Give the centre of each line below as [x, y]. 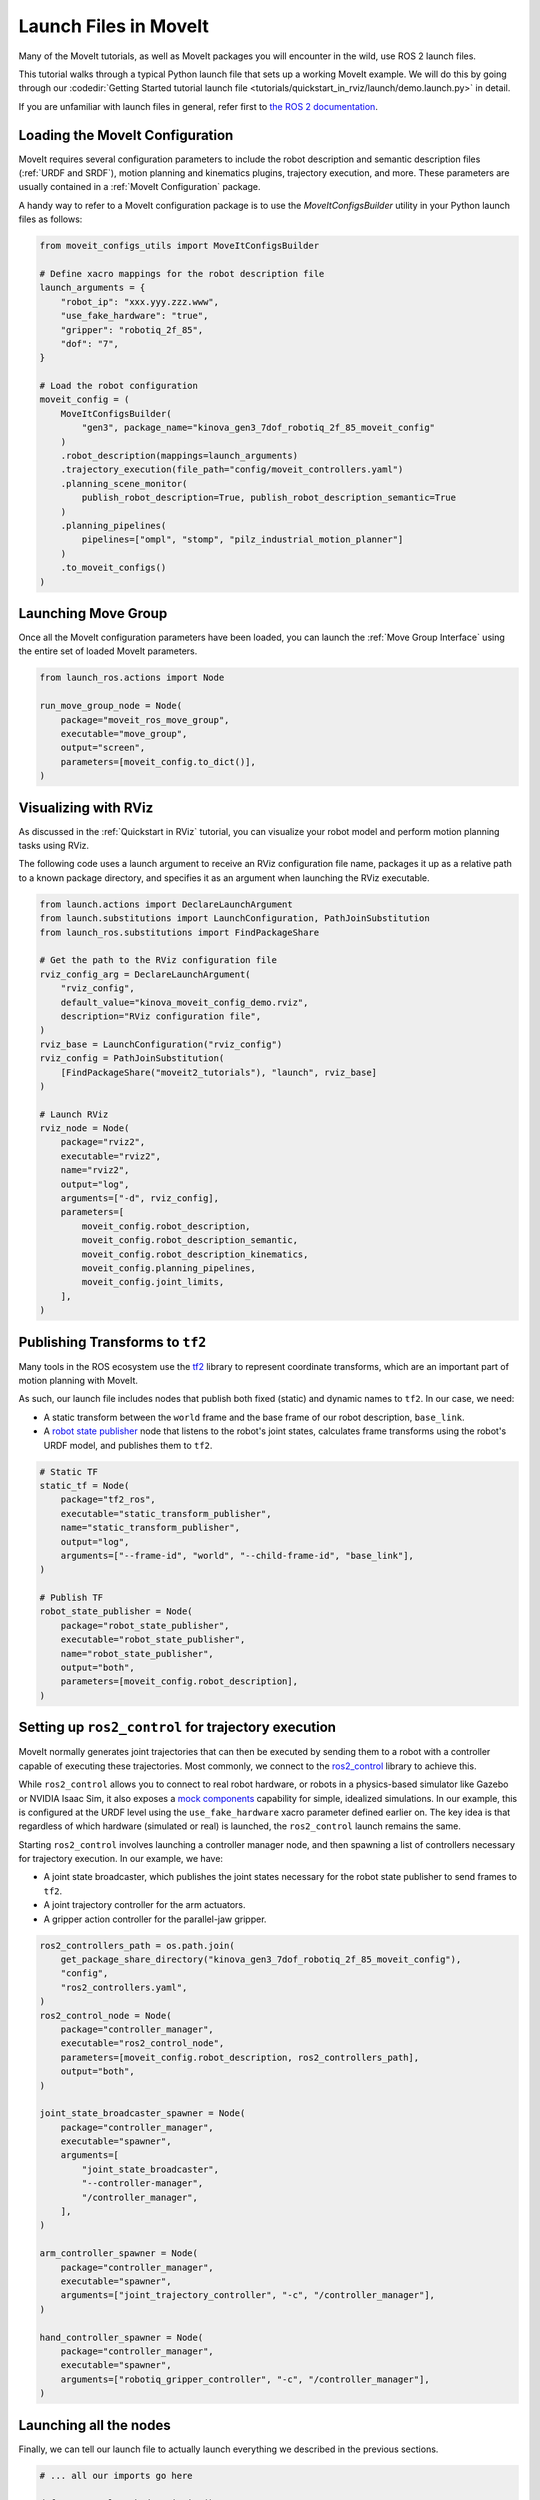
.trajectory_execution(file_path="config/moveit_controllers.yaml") [232, 469]
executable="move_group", [124, 733]
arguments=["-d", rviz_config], [140, 1198]
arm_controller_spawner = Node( [119, 2253]
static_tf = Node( [84, 1485]
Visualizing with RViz [86, 807]
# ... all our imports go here [116, 2475]
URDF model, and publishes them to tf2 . [128, 1445]
